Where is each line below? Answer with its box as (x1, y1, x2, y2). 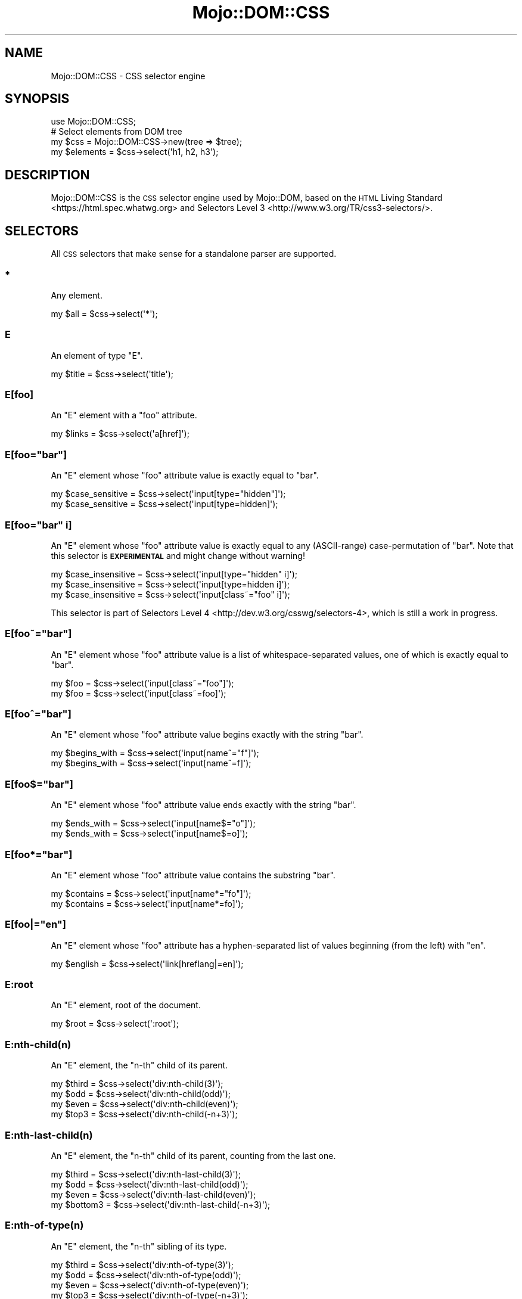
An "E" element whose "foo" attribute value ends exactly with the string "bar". (51, 800, 356, 810)
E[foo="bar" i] (5, 518, 72, 531)
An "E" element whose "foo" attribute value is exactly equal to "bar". (51, 470, 319, 481)
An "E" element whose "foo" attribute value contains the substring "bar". (51, 869, 335, 880)
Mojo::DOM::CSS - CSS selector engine (51, 70, 206, 81)
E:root (5, 978, 33, 990)
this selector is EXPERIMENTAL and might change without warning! (51, 550, 305, 561)
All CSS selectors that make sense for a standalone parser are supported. (51, 248, 337, 259)
